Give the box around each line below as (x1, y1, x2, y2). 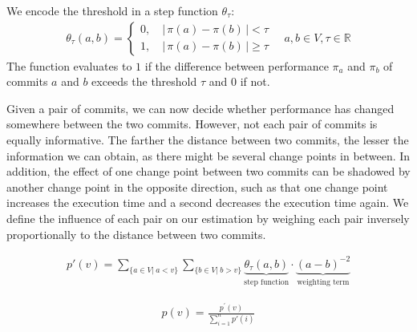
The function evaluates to (6, 57, 132, 74)
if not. (240, 73, 270, 90)
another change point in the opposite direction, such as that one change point (6, 178, 388, 195)
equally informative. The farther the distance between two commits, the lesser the (6, 132, 409, 148)
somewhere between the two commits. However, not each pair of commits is (6, 115, 378, 132)
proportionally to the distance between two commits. (6, 225, 266, 242)
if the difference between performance (144, 57, 329, 74)
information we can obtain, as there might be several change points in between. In (6, 147, 411, 164)
